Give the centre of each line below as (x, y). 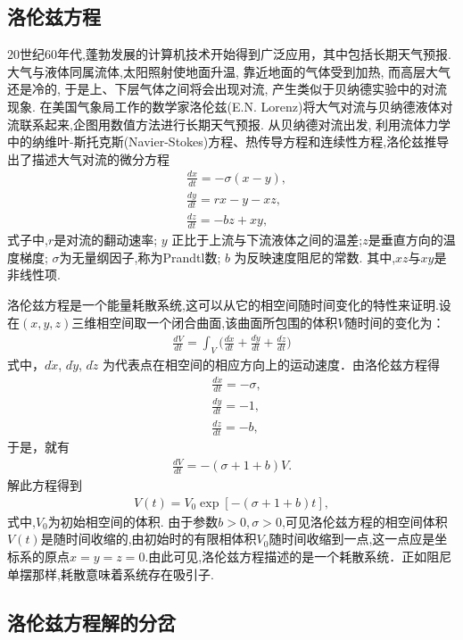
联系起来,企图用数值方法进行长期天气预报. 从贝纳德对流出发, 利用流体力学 (235, 124)
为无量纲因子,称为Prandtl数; (140, 257)
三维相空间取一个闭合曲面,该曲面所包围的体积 (205, 322)
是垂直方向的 (405, 240)
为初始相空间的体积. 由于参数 (133, 521)
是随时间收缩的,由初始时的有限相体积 (149, 539)
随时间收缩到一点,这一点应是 (352, 539)
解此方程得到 (45, 485)
